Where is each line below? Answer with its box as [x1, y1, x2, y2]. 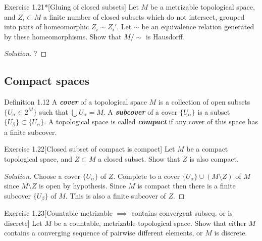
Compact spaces [4, 73, 89, 88]
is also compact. [189, 154, 239, 164]
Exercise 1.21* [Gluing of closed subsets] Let [4, 2, 139, 12]
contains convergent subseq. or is [131, 208, 233, 218]
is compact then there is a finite [137, 180, 236, 191]
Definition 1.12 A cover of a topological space [4, 97, 147, 107]
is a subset [197, 106, 230, 117]
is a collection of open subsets [158, 97, 250, 107]
